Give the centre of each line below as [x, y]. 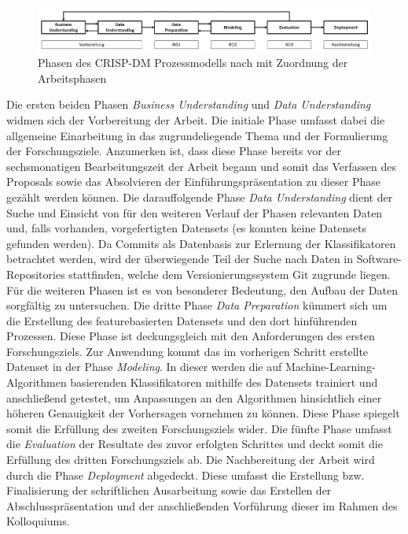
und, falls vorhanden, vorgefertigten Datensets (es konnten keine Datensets [186, 228]
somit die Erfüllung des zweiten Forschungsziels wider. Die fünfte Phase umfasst [199, 428]
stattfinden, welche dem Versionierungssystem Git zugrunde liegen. [230, 274]
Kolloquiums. [38, 521]
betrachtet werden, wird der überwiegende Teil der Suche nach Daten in [180, 259]
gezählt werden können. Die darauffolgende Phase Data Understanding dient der [200, 197]
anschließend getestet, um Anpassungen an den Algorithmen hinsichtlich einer [194, 397]
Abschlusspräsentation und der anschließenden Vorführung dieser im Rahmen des [202, 505]
